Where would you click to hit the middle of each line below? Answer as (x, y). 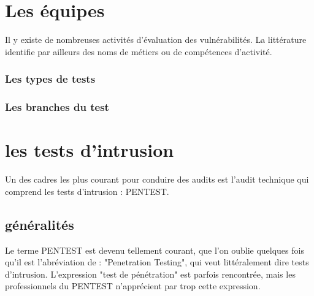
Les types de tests (50, 79)
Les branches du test (57, 107)
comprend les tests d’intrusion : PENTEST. (87, 191)
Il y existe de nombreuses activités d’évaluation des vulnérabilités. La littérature (156, 40)
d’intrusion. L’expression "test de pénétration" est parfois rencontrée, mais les (150, 274)
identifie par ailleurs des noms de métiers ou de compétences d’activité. (139, 51)
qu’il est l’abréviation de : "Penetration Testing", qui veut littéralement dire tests (157, 262)
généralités (40, 224)
